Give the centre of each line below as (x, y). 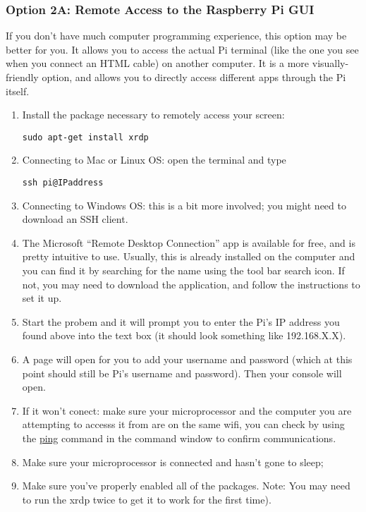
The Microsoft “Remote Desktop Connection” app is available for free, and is (189, 242)
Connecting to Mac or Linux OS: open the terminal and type (154, 160)
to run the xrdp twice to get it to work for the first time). (147, 499)
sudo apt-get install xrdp (85, 137)
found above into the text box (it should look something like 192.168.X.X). (184, 335)
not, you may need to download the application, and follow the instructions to (191, 284)
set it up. (42, 298)
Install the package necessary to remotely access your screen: (153, 115)
